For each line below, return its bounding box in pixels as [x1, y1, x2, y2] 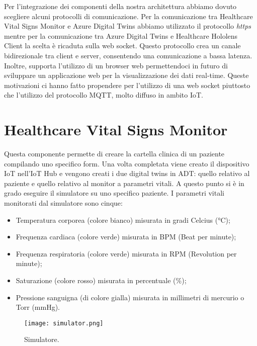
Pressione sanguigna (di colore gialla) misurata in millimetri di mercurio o [16, 292, 244, 302]
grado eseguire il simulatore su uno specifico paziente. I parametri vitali [4, 188, 224, 198]
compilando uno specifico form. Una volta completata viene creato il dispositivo [4, 158, 249, 168]
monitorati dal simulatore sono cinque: [4, 198, 123, 208]
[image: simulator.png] [24, 319, 104, 327]
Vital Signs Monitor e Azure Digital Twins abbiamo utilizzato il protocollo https [4, 21, 251, 31]
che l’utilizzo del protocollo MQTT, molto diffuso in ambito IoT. [4, 90, 204, 100]
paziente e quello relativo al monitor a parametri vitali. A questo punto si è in [4, 178, 244, 188]
